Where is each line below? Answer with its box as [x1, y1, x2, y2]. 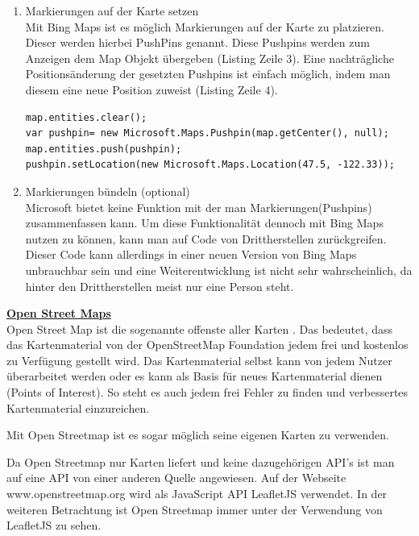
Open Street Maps [6, 305, 111, 322]
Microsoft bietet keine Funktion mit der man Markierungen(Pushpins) [25, 198, 372, 215]
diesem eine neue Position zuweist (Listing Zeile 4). [25, 81, 278, 98]
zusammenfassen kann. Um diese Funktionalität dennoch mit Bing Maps [25, 214, 384, 231]
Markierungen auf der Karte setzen [25, 2, 199, 19]
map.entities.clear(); [25, 111, 147, 123]
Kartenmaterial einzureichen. [6, 399, 150, 416]
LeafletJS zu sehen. [6, 517, 102, 534]
